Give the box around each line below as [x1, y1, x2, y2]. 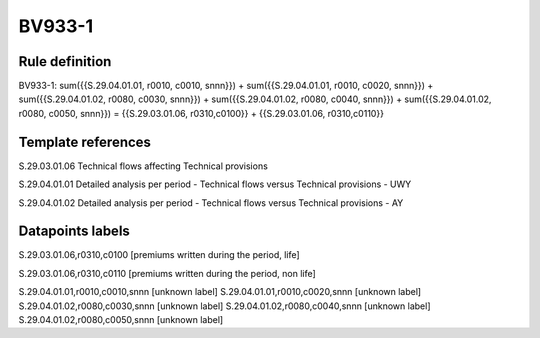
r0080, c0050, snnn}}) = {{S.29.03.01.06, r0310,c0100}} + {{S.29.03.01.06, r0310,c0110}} [18, 107, 385, 119]
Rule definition [18, 53, 112, 70]
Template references [18, 133, 152, 150]
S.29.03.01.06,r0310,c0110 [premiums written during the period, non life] [18, 267, 317, 279]
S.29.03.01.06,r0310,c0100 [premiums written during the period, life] [18, 249, 300, 261]
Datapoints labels [18, 223, 130, 240]
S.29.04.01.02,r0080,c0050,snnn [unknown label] [18, 314, 224, 325]
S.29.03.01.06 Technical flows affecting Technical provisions [18, 160, 269, 172]
